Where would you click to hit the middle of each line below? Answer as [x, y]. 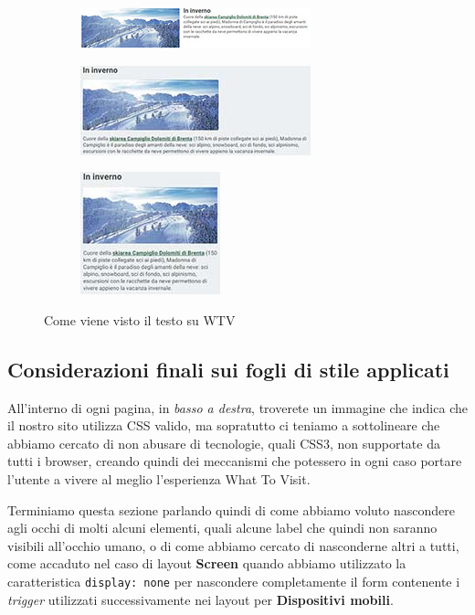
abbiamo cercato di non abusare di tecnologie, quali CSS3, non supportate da [224, 443]
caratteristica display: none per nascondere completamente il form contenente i [234, 581]
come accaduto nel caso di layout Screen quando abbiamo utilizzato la [207, 563]
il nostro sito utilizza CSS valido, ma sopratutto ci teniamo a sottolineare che [224, 425]
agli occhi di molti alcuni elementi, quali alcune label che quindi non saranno [222, 528]
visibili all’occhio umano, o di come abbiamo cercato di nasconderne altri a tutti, [233, 545]
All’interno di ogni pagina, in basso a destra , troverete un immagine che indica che [237, 407]
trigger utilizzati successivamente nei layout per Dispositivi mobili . [201, 599]
